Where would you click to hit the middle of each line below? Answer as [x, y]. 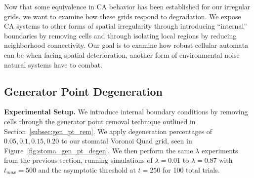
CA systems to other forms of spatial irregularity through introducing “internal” [126, 26]
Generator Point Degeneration [83, 91]
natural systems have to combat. [53, 64]
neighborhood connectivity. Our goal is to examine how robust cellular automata [126, 45]
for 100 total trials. [191, 169]
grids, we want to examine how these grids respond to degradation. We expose [123, 16]
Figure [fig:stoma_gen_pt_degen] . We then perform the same [99, 150]
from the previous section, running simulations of [78, 160]
